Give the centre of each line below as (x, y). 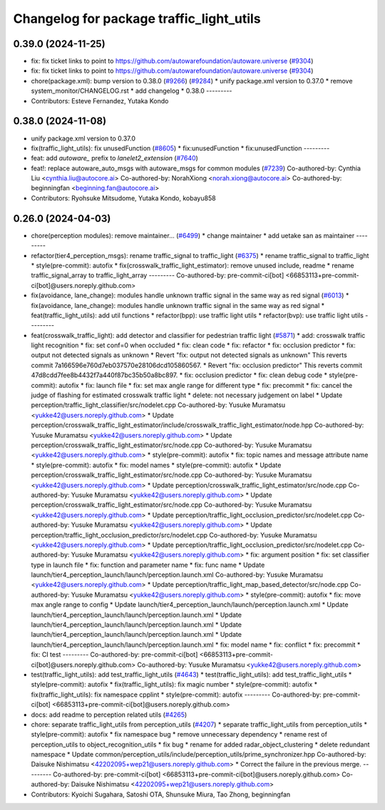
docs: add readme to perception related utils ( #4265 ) (109, 714)
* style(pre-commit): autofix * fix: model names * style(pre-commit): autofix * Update (156, 465)
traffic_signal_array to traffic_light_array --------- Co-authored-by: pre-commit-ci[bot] (158, 275)
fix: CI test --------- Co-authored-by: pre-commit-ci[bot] (114, 655)
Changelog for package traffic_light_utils (137, 19)
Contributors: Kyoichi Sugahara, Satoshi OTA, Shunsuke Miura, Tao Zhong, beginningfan (161, 794)
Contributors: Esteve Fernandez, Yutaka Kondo (100, 101)
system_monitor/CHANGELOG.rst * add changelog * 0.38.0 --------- (132, 91)
